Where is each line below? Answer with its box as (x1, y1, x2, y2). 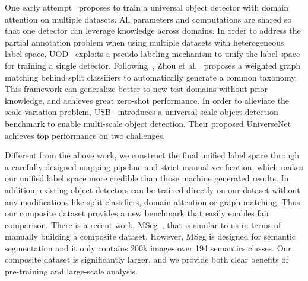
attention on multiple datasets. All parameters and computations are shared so (5, 12, 292, 25)
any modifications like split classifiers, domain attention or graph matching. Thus (5, 195, 300, 207)
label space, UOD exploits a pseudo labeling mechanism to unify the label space (5, 47, 300, 60)
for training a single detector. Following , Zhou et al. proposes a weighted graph (5, 59, 301, 71)
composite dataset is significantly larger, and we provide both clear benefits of (5, 253, 288, 266)
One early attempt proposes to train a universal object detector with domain (5, 1, 289, 13)
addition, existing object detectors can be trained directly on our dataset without (5, 183, 300, 196)
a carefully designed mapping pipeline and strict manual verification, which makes (5, 160, 303, 173)
